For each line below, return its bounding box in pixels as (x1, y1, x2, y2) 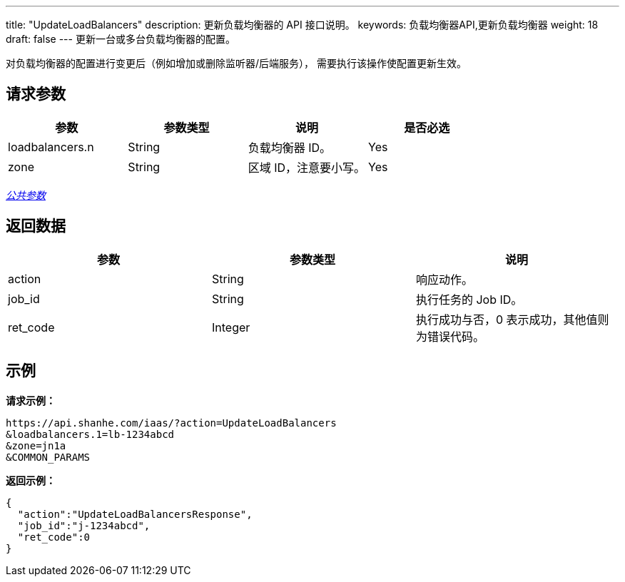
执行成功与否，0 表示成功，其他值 (415, 312, 598, 327)
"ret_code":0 (17, 531, 91, 543)
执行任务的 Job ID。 (415, 292, 523, 307)
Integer (211, 320, 250, 335)
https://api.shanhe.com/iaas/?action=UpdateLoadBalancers (6, 417, 337, 429)
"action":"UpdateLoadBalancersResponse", (17, 508, 253, 520)
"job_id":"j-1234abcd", (17, 519, 151, 531)
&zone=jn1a (6, 439, 66, 451)
